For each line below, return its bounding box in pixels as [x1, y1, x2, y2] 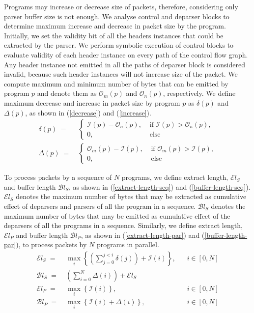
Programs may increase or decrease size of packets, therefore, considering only [4, 1, 238, 11]
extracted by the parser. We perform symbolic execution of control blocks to [4, 40, 234, 50]
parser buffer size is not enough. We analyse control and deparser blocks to [4, 11, 229, 21]
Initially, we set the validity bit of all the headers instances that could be [4, 30, 224, 40]
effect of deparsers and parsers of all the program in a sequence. [4, 200, 196, 211]
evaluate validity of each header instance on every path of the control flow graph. [4, 49, 248, 59]
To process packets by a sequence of [4, 172, 112, 182]
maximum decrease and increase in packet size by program [4, 97, 180, 108]
